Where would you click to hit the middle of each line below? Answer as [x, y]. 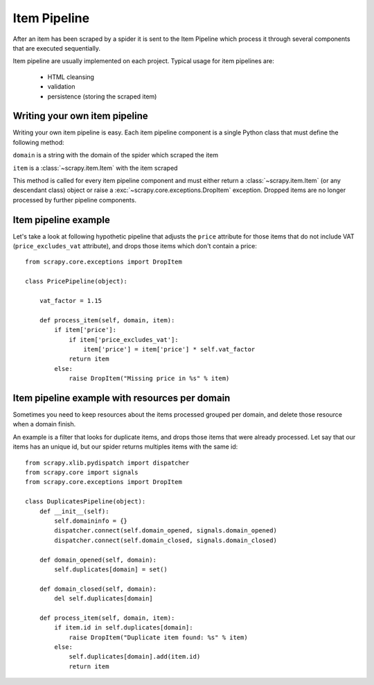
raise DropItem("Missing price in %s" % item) [149, 379]
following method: [39, 142]
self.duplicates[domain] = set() [111, 569]
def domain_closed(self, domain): [98, 589]
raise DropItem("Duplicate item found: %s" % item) [159, 637]
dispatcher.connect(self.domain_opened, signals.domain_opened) [166, 531]
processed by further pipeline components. [74, 200]
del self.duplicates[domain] [104, 599]
